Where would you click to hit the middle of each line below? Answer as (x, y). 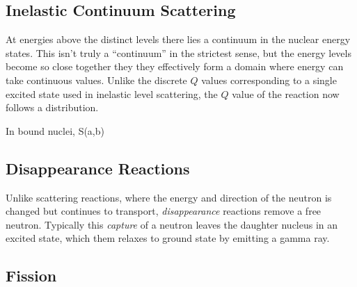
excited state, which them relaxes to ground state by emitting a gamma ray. (168, 238)
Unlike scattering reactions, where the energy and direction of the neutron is (169, 197)
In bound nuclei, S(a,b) (55, 130)
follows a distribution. (52, 107)
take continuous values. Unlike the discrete (96, 80)
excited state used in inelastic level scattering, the (112, 93)
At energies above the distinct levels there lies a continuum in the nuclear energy (178, 39)
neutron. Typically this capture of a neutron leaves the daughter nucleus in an (172, 224)
